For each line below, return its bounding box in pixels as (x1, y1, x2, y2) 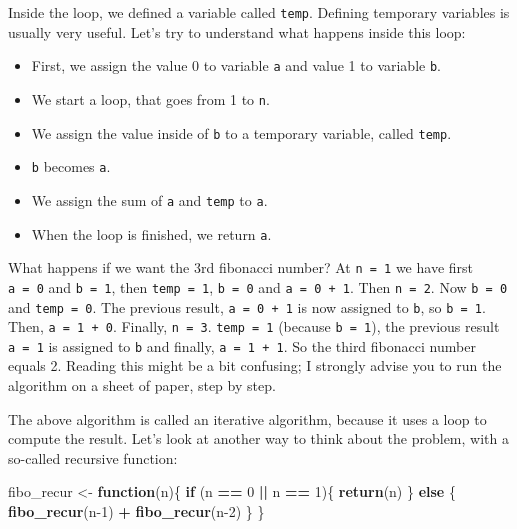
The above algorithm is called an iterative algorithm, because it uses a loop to (8, 408, 487, 429)
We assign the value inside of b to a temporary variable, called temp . (31, 122, 452, 143)
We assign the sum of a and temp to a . (31, 189, 268, 210)
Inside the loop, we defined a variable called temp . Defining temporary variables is (8, 2, 510, 22)
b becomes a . (31, 156, 111, 177)
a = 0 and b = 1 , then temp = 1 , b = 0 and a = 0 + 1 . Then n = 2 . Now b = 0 (8, 276, 508, 297)
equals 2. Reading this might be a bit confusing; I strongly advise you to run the (8, 355, 502, 376)
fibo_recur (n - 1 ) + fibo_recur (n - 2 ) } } (8, 501, 265, 522)
